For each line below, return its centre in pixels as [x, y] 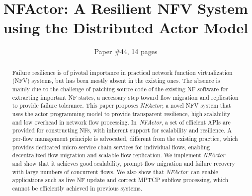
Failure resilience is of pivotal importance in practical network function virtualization [122, 72]
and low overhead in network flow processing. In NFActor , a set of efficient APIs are [121, 122]
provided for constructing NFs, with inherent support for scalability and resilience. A [122, 130]
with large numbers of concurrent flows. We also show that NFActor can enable [115, 171]
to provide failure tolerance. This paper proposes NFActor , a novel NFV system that [122, 105]
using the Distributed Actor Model [126, 28]
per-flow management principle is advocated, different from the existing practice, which [125, 138]
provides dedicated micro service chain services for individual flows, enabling [111, 147]
